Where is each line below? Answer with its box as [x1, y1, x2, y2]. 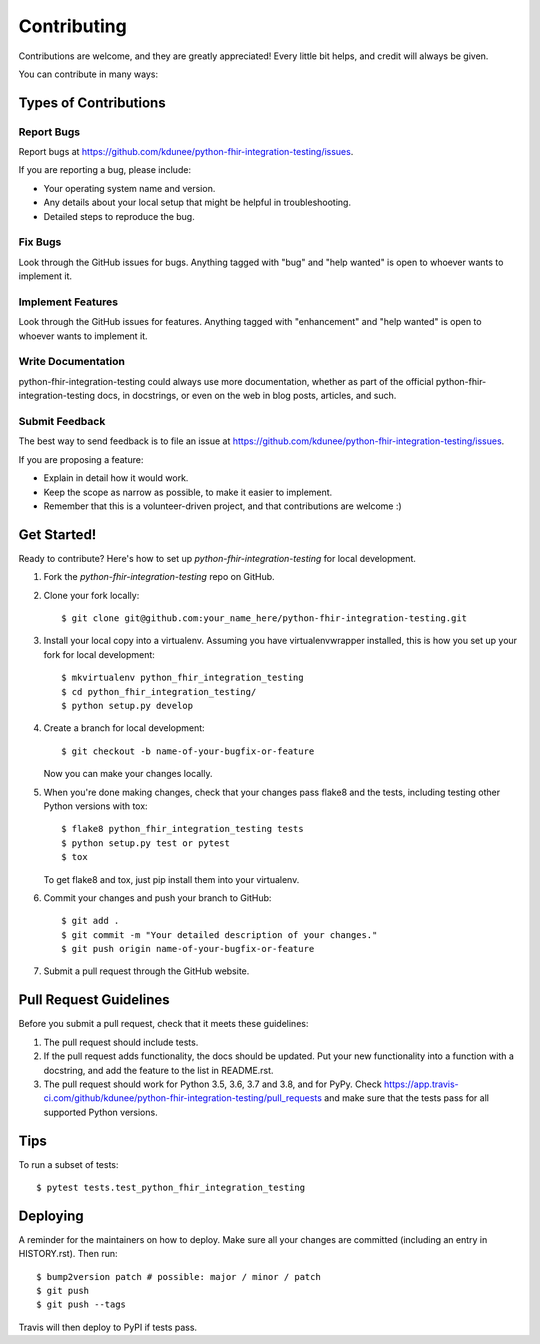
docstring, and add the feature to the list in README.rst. [43, 1064, 274, 1076]
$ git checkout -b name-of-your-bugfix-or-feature [61, 745, 315, 757]
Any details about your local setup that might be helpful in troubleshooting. [43, 196, 352, 209]
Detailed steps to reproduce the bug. [43, 210, 195, 222]
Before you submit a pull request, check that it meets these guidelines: [18, 1018, 309, 1030]
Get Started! [18, 526, 97, 543]
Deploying [18, 1207, 84, 1224]
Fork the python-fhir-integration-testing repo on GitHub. [43, 571, 275, 583]
